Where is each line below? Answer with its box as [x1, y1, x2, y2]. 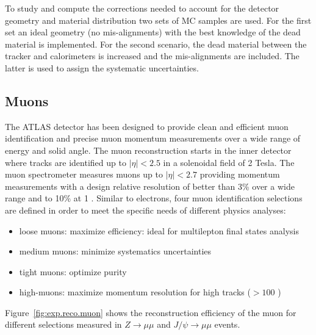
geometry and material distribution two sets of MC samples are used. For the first [5, 13, 312, 26]
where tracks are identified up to [5, 156, 126, 168]
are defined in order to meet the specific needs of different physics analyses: [5, 203, 286, 216]
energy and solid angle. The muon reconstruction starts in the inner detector [5, 143, 292, 156]
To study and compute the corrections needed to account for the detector [5, 2, 279, 14]
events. [214, 318, 240, 331]
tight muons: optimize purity [19, 265, 127, 278]
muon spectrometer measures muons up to [5, 168, 163, 181]
